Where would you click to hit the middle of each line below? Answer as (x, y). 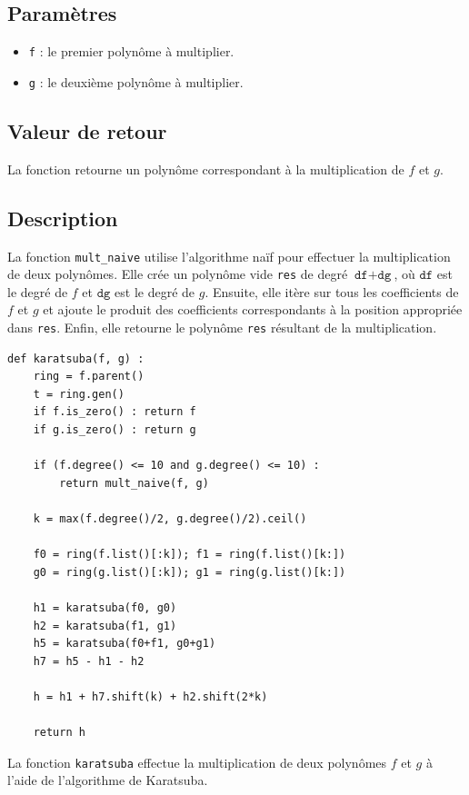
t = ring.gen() (79, 394)
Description (63, 218)
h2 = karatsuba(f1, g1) (105, 626)
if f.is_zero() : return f (115, 412)
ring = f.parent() (89, 377)
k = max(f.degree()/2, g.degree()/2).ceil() (170, 519)
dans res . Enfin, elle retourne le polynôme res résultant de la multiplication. (222, 328)
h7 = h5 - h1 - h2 (89, 661)
